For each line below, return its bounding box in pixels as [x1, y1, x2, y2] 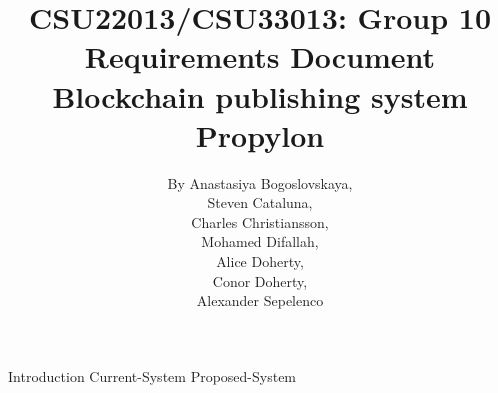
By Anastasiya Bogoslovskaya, [167, 172, 353, 193]
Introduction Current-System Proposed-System [8, 365, 297, 386]
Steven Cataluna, [207, 192, 313, 213]
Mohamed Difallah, [201, 231, 319, 252]
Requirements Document [84, 36, 436, 77]
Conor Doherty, [212, 270, 308, 291]
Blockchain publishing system [52, 75, 468, 116]
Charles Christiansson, [191, 211, 329, 232]
